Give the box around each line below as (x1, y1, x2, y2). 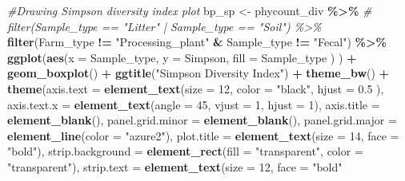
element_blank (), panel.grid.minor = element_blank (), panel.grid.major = (7, 112, 397, 128)
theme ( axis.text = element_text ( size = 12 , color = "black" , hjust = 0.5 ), (7, 80, 384, 96)
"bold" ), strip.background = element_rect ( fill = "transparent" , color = (7, 143, 363, 159)
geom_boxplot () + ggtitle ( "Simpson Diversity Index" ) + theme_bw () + (7, 65, 390, 81)
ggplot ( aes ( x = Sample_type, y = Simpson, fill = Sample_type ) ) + (7, 49, 357, 65)
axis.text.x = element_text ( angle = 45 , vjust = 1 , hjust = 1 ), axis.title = (7, 96, 380, 112)
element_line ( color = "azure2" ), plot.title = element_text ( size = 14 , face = (7, 127, 399, 144)
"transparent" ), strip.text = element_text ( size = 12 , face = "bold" (7, 158, 343, 175)
